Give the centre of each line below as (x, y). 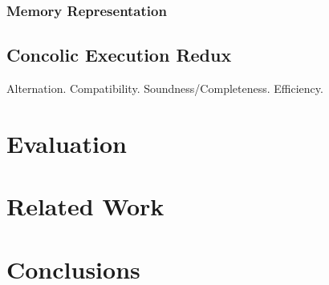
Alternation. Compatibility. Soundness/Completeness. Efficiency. (165, 88)
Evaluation (67, 143)
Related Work (85, 206)
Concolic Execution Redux (119, 55)
